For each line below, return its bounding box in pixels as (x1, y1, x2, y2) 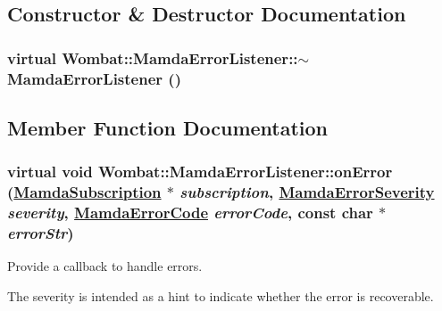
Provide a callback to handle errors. (7, 257, 203, 275)
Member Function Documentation (7, 113, 329, 141)
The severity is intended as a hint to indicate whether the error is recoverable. (7, 286, 434, 305)
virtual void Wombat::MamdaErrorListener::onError (7, 160, 393, 183)
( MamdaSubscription (7, 181, 162, 203)
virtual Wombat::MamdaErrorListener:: (7, 46, 298, 69)
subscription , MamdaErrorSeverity (179, 181, 435, 203)
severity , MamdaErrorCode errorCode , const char (7, 201, 373, 224)
